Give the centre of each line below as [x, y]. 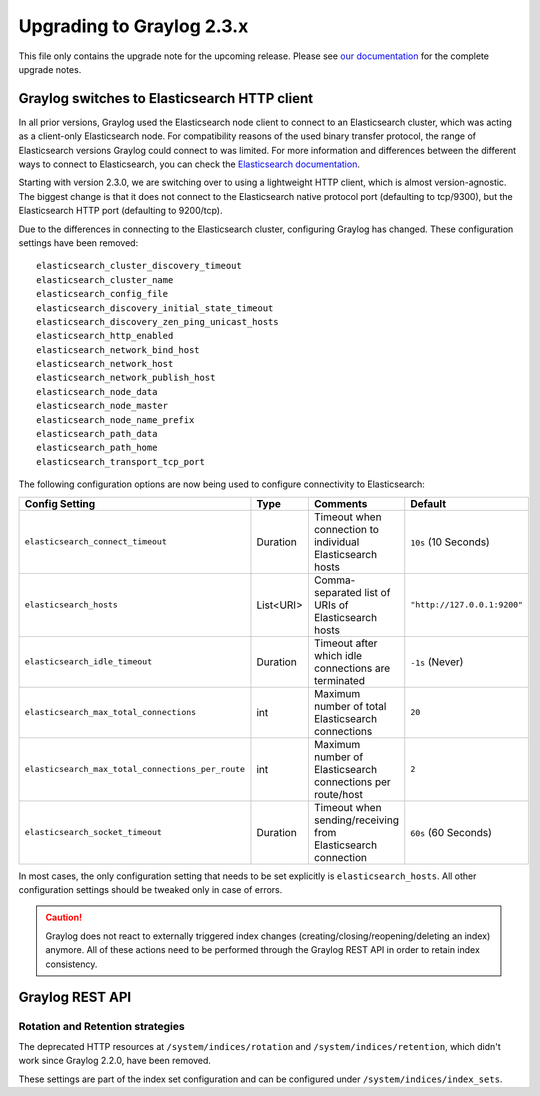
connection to [346, 529]
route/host [338, 794]
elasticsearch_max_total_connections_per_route [134, 769]
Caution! [64, 917]
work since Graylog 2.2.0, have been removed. [115, 1061]
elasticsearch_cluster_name [105, 279]
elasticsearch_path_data [97, 434]
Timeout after [345, 643]
